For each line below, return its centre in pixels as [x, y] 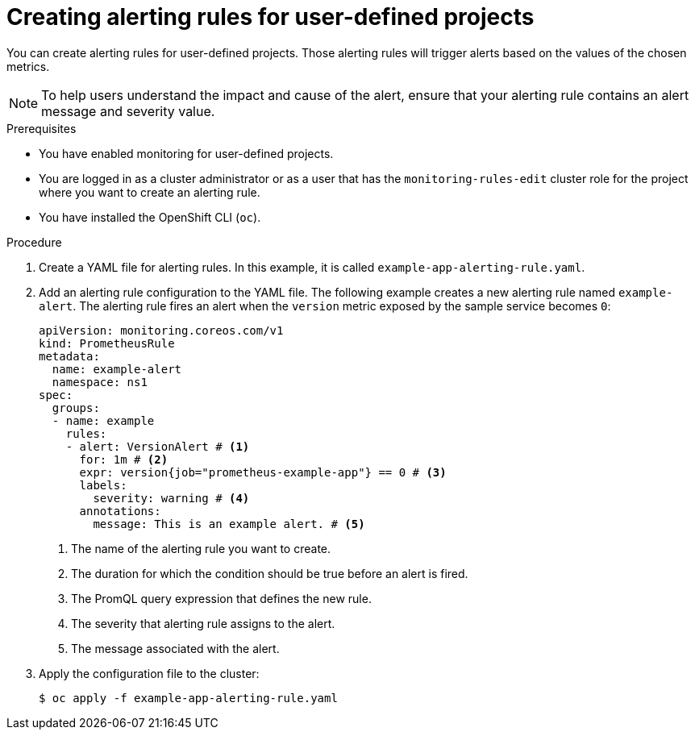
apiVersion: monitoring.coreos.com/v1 [161, 330]
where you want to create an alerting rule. [150, 192]
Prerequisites [42, 128]
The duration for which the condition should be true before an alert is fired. [270, 573]
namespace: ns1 [100, 382]
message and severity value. [128, 111]
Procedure [34, 242]
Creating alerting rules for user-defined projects [271, 17]
